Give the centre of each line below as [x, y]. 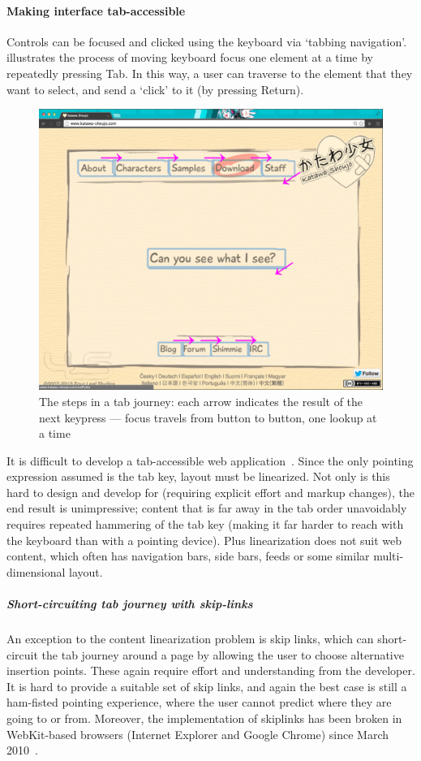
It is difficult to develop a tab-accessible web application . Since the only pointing [210, 460]
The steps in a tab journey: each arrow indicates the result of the [201, 401]
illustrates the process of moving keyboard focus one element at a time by [190, 57]
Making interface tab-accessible [96, 10]
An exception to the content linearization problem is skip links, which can [190, 639]
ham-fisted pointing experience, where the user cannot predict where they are [199, 702]
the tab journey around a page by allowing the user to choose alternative [223, 654]
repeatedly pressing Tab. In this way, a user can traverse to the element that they [210, 73]
